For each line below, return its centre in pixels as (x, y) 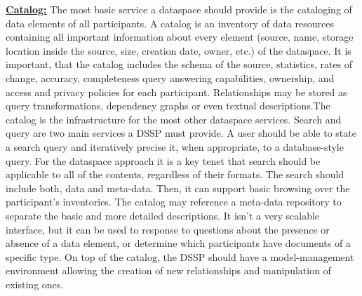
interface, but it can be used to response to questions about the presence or (168, 229)
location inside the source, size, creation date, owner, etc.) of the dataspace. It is (179, 50)
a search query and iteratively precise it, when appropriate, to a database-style (175, 146)
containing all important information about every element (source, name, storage (180, 37)
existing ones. (35, 284)
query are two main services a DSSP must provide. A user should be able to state (181, 133)
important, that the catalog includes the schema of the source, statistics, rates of (179, 64)
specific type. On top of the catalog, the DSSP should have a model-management (180, 256)
